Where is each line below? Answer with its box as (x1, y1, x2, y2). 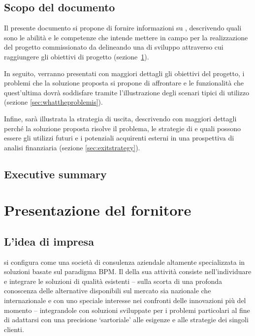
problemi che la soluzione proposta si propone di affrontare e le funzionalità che (4, 78, 244, 88)
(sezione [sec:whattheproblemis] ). (4, 97, 103, 107)
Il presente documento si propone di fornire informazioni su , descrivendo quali (4, 23, 242, 33)
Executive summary (4, 166, 107, 181)
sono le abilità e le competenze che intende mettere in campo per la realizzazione (4, 32, 248, 42)
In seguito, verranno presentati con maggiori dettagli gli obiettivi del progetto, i (4, 68, 245, 78)
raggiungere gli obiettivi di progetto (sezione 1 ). (4, 51, 149, 61)
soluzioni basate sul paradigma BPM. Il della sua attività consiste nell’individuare (4, 266, 252, 277)
